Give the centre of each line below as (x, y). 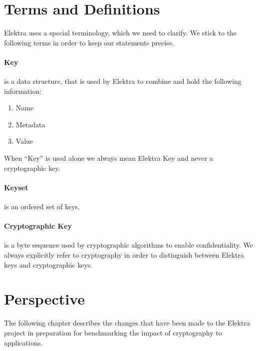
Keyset (16, 187)
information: (23, 91)
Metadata (30, 124)
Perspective (45, 299)
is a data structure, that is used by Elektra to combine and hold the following (123, 81)
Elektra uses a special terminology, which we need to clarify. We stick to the (121, 33)
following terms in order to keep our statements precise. (89, 42)
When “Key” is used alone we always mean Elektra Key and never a (109, 158)
